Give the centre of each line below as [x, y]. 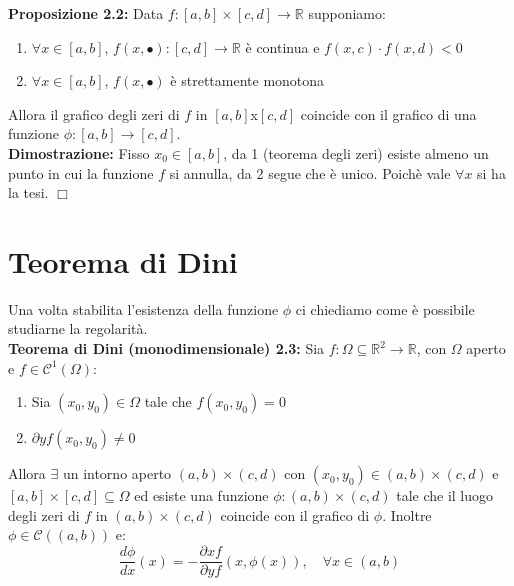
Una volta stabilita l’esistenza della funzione [143, 308]
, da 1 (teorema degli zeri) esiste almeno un [356, 152]
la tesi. [28, 192]
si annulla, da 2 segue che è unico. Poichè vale [310, 172]
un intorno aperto [117, 473]
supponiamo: [347, 13]
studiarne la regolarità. [78, 328]
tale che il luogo [445, 495]
